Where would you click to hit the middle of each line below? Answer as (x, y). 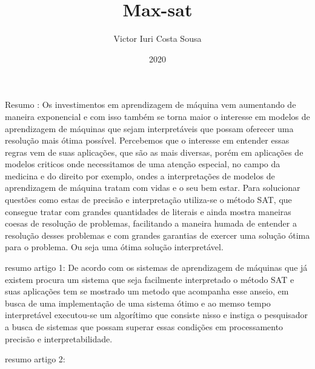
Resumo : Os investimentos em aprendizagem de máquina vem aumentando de (151, 105)
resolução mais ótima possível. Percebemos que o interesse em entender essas (147, 140)
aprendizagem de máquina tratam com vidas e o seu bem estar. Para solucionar (153, 188)
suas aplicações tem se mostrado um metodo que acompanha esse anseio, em (147, 291)
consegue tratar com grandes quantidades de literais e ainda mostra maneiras (148, 211)
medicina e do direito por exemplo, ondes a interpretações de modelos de (140, 175)
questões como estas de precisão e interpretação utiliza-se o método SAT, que (148, 200)
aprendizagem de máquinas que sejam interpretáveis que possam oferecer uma (149, 128)
